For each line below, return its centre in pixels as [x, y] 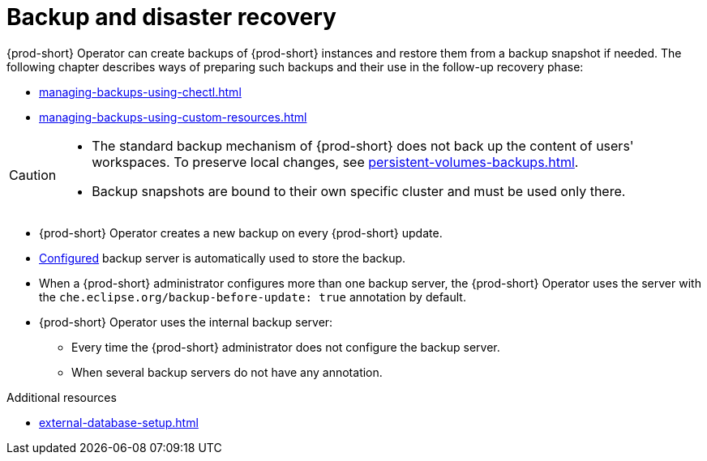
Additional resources [62, 397]
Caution [33, 175]
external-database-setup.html [119, 422]
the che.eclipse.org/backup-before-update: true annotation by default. [253, 297]
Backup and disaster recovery [171, 17]
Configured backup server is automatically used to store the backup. [223, 258]
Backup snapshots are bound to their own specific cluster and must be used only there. [359, 191]
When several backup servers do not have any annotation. [227, 372]
